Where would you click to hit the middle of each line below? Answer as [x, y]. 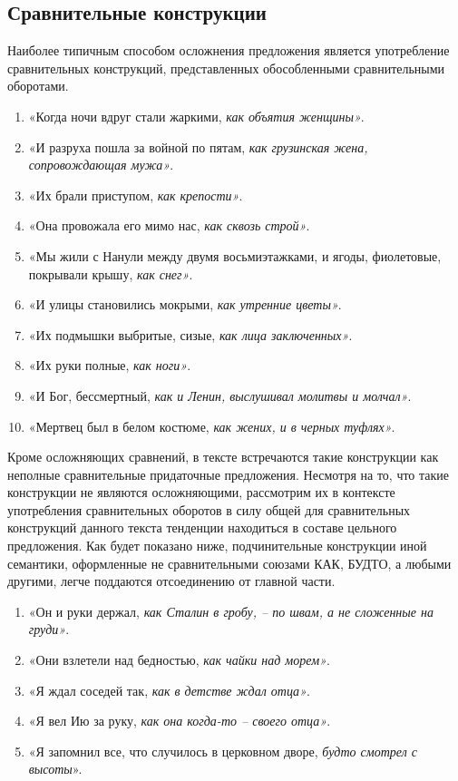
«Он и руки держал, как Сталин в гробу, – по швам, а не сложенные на [231, 611]
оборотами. [38, 86]
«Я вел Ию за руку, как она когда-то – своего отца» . [180, 721]
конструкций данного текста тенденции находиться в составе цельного [202, 527]
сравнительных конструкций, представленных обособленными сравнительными [226, 68]
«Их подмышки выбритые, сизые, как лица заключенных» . [190, 334]
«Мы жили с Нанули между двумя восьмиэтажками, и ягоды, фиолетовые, [235, 255]
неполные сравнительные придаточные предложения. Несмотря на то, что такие [229, 474]
